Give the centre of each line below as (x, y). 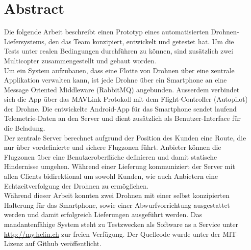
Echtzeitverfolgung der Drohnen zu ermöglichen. (76, 185)
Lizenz (14, 243)
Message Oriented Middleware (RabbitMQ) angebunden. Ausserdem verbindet (122, 89)
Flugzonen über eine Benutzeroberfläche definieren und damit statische (111, 156)
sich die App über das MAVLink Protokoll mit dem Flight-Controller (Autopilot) (126, 99)
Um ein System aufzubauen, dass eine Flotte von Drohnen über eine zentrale (119, 70)
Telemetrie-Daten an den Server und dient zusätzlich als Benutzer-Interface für (122, 118)
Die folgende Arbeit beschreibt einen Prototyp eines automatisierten (106, 32)
